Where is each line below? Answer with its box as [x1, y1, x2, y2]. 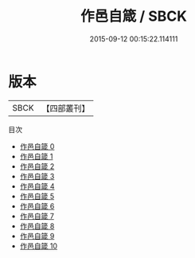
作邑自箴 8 [19, 221, 55, 231]
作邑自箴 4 [19, 181, 55, 191]
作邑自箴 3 [19, 171, 55, 181]
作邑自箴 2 [19, 161, 55, 171]
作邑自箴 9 [19, 231, 55, 240]
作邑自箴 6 [19, 201, 55, 211]
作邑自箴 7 [19, 211, 54, 221]
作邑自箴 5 [19, 191, 55, 201]
